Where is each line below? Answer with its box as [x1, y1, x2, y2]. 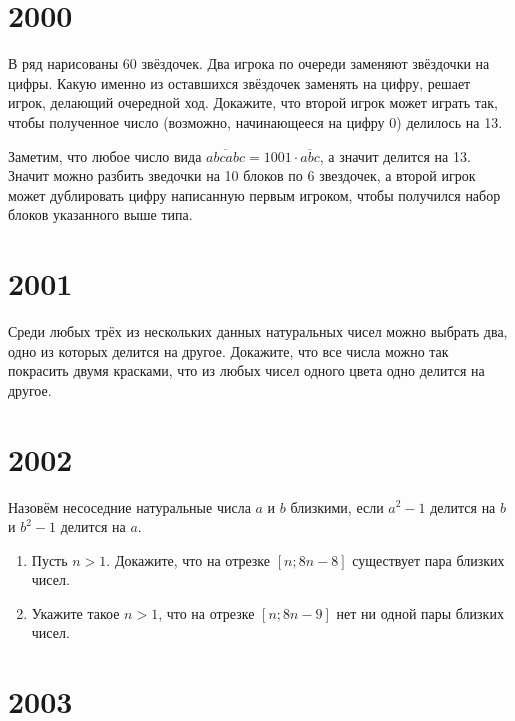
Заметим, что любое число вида [8, 145, 202, 166]
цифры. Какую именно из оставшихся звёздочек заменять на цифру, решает [8, 72, 471, 93]
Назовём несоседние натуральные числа [8, 496, 251, 517]
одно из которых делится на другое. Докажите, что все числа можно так [8, 340, 449, 361]
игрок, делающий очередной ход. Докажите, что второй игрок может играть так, [8, 92, 498, 113]
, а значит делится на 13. [319, 145, 471, 166]
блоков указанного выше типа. [8, 204, 193, 225]
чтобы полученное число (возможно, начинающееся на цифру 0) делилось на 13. [8, 111, 503, 132]
